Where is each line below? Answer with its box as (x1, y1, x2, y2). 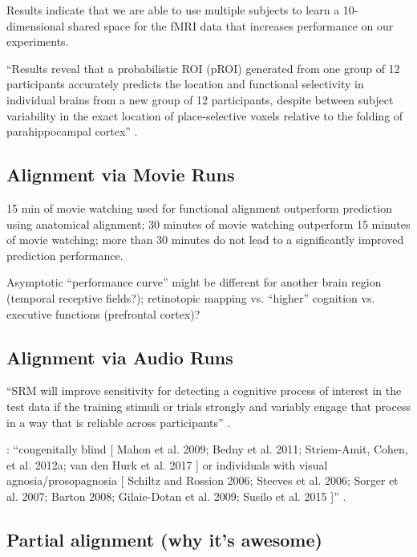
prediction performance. (6, 246, 123, 263)
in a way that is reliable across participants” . (6, 413, 231, 430)
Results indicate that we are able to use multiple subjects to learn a (6, 2, 340, 18)
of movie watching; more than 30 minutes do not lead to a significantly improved (6, 231, 404, 248)
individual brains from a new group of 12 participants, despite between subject (6, 91, 394, 108)
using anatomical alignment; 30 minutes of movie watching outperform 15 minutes (6, 215, 411, 232)
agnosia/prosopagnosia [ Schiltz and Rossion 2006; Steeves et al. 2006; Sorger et (6, 472, 399, 489)
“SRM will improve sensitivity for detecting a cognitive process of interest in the (6, 382, 402, 399)
